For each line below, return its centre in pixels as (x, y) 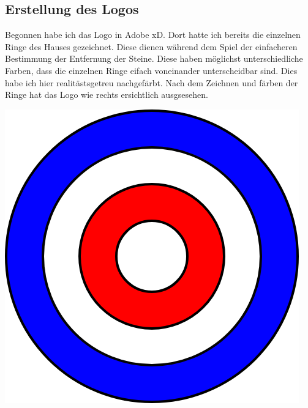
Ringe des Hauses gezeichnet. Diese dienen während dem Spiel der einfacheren (151, 46)
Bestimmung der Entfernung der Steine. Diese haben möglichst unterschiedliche (154, 58)
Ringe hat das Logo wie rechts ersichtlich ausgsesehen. (107, 95)
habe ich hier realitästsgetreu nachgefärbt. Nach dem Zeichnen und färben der (152, 82)
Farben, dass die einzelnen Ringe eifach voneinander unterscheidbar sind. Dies (151, 70)
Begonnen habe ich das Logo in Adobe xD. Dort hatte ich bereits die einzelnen (153, 35)
